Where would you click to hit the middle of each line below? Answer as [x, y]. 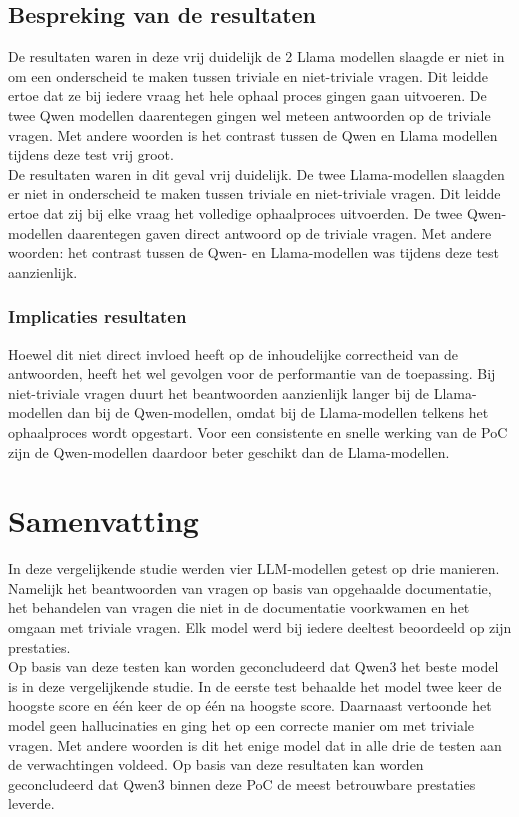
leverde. [31, 803]
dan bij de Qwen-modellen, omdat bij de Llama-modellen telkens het [278, 412]
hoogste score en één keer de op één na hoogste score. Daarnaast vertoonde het [250, 705]
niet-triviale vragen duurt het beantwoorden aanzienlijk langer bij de [219, 392]
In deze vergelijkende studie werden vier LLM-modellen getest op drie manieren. [254, 568]
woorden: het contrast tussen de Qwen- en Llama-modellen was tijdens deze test [254, 252]
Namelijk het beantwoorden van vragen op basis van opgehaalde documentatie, [250, 587]
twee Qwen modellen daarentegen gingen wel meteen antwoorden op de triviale [249, 114]
